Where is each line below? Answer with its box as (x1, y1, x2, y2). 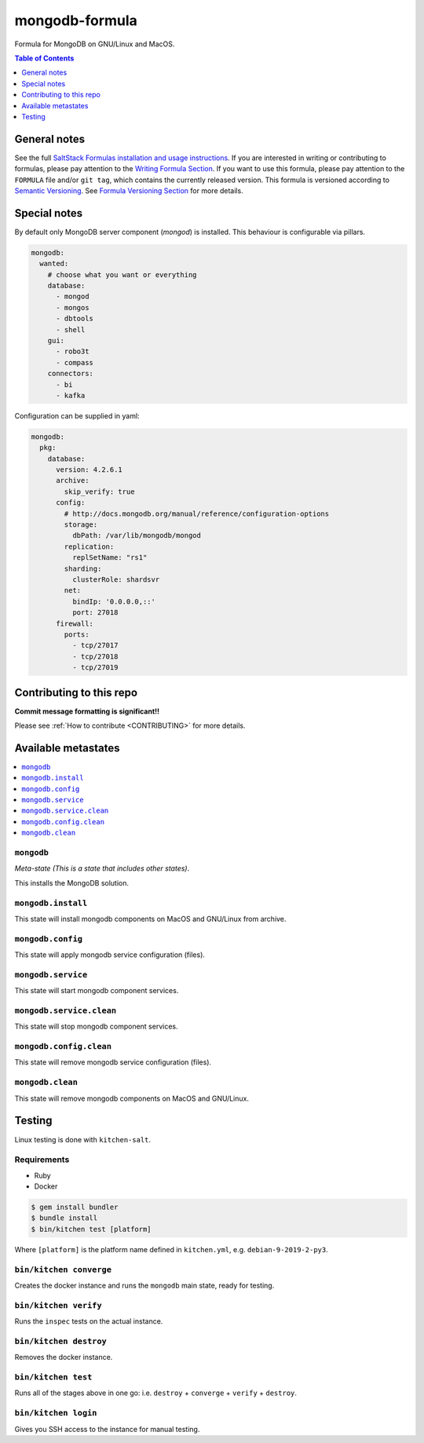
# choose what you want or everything (47, 270, 197, 279)
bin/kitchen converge (14, 1264, 111, 1275)
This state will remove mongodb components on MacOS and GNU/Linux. (14, 1094, 249, 1103)
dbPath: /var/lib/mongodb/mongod (71, 531, 202, 540)
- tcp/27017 (71, 641, 119, 650)
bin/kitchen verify (14, 1300, 102, 1310)
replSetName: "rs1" (71, 553, 148, 562)
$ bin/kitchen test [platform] (31, 1225, 152, 1233)
